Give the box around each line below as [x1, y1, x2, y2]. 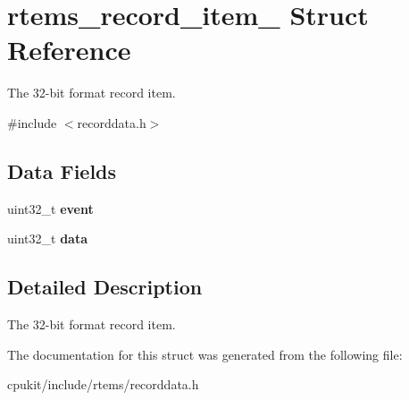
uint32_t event [7, 199, 94, 217]
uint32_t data [7, 229, 88, 248]
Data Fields [7, 157, 117, 184]
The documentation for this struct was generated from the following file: [7, 345, 403, 363]
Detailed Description [7, 273, 203, 301]
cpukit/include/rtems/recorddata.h [7, 375, 199, 394]
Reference [7, 31, 131, 68]
